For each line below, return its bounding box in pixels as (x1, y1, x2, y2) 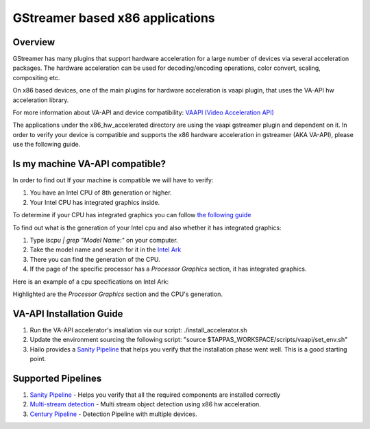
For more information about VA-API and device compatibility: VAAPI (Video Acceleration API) (12, 108, 274, 117)
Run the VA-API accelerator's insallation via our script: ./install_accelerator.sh (29, 326, 247, 334)
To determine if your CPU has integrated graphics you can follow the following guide (12, 211, 251, 219)
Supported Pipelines (12, 372, 102, 384)
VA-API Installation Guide (12, 308, 123, 319)
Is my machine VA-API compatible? (12, 158, 166, 169)
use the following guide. (12, 140, 81, 149)
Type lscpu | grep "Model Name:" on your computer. (29, 236, 178, 245)
